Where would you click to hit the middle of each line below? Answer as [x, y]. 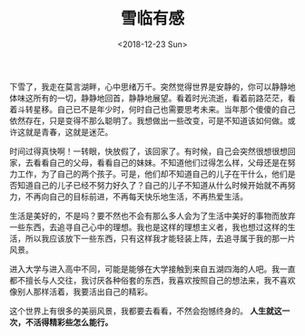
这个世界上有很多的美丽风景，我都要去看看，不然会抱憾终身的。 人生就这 [146, 311]
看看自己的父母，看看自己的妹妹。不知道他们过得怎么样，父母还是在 [160, 162]
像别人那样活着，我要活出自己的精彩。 [81, 292]
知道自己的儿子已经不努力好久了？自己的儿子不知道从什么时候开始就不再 [152, 185]
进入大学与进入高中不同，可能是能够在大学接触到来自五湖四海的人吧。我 [144, 269]
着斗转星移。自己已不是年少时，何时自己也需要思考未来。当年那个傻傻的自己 [152, 109]
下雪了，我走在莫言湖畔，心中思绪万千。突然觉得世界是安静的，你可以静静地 [152, 86]
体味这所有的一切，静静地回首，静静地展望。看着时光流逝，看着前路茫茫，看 [152, 98]
